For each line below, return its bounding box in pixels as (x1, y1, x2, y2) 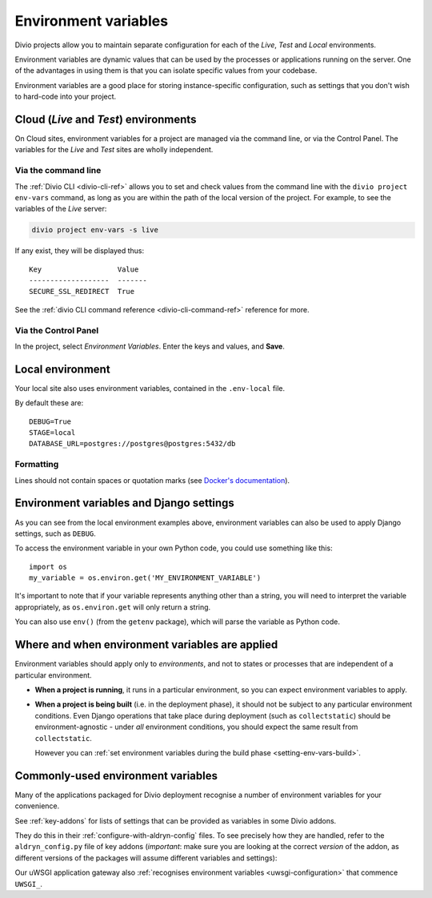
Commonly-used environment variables (14, 769, 218, 783)
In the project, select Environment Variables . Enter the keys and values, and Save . (14, 341, 286, 351)
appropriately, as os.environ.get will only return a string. (14, 602, 211, 612)
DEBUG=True (29, 417, 72, 426)
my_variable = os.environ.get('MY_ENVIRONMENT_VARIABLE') (29, 574, 262, 582)
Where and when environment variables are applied (14, 638, 278, 652)
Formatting (14, 459, 59, 470)
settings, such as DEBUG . (14, 529, 96, 538)
